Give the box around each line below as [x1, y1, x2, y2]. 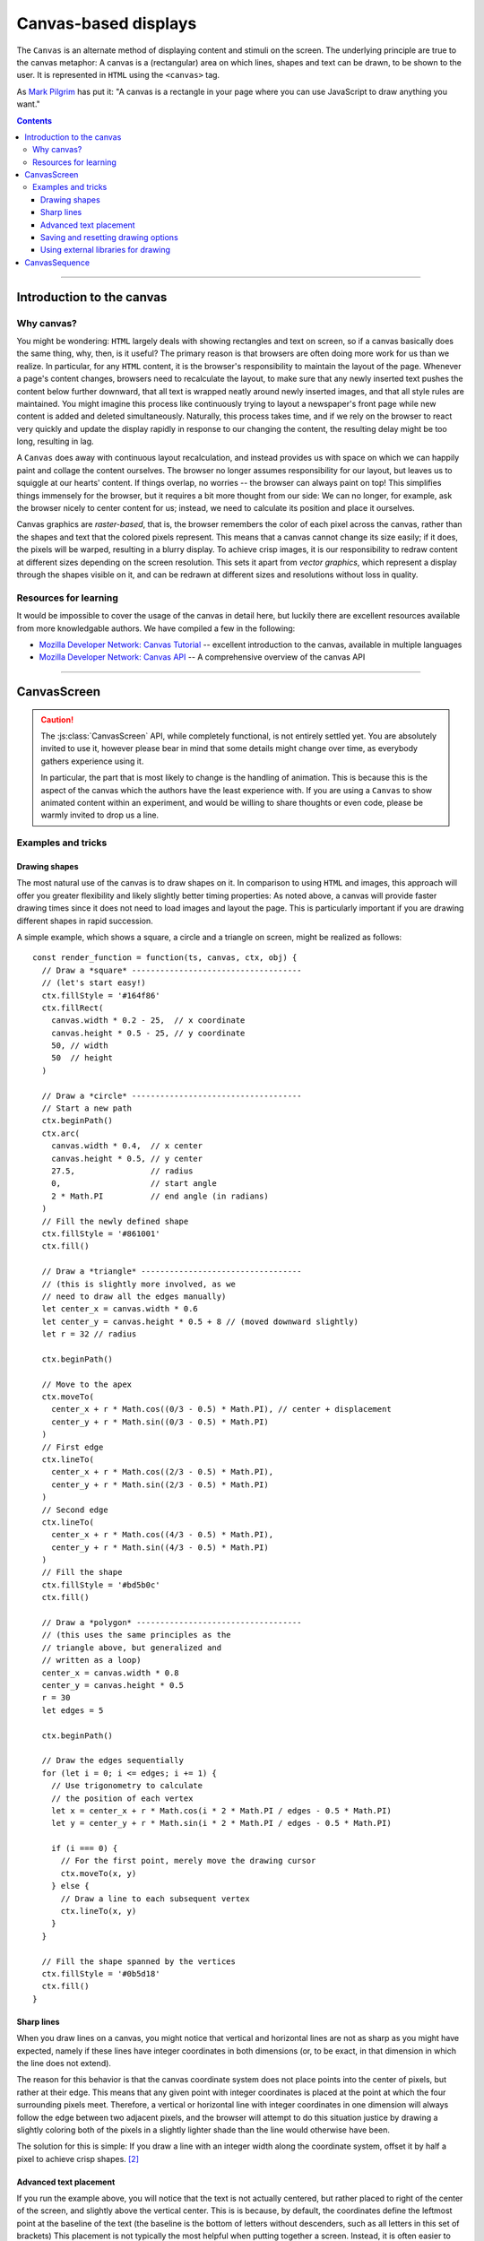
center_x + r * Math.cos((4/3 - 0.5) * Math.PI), [50, 1529, 273, 1540]
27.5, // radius [50, 1165, 194, 1176]
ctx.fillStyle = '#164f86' [41, 991, 160, 1000]
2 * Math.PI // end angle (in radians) [50, 1190, 269, 1201]
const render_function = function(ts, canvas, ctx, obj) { [32, 953, 298, 963]
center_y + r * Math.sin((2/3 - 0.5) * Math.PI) [50, 1479, 269, 1490]
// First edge [41, 1441, 104, 1452]
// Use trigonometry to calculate [50, 1780, 203, 1791]
